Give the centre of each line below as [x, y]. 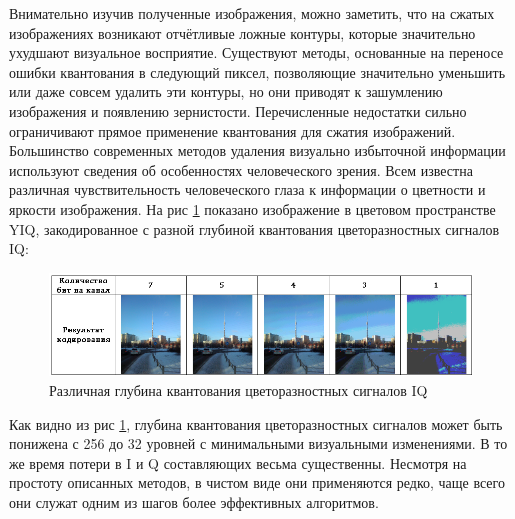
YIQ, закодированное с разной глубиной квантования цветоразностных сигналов [254, 228]
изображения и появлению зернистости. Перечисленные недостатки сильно [238, 110]
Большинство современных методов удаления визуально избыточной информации [257, 150]
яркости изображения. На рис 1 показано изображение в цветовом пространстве [252, 208]
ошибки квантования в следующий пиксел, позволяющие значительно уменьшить [257, 71]
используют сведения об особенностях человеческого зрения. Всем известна [241, 169]
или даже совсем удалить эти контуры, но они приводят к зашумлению [226, 91]
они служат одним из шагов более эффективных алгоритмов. [194, 502]
